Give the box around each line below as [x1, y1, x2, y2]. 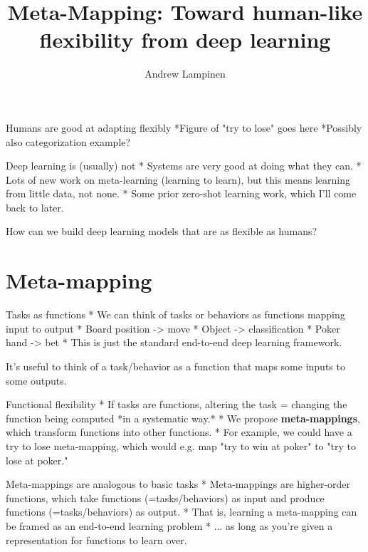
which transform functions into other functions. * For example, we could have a [6, 425, 352, 439]
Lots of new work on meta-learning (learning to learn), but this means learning [6, 172, 351, 187]
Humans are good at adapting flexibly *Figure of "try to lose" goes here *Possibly [6, 120, 362, 135]
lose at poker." [6, 452, 68, 467]
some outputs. [6, 373, 67, 387]
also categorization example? [6, 134, 131, 149]
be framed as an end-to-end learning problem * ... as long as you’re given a [6, 518, 333, 533]
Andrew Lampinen [144, 66, 226, 81]
